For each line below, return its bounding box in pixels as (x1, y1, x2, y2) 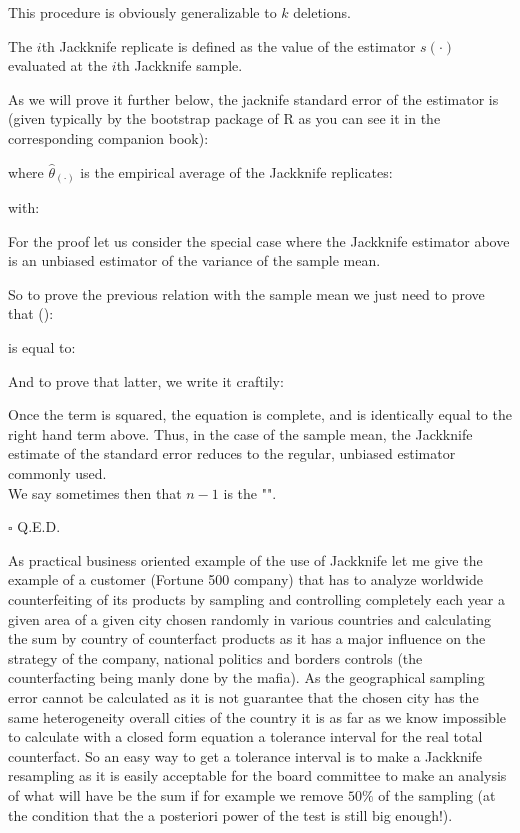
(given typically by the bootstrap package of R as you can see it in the (8, 108, 441, 129)
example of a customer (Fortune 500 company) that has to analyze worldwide (8, 569, 483, 590)
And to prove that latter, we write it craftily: (8, 370, 284, 391)
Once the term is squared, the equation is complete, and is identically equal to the (8, 404, 512, 425)
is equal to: (8, 337, 76, 358)
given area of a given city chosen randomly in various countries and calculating (8, 608, 491, 629)
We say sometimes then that (8, 482, 182, 503)
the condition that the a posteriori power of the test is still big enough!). (8, 804, 453, 825)
